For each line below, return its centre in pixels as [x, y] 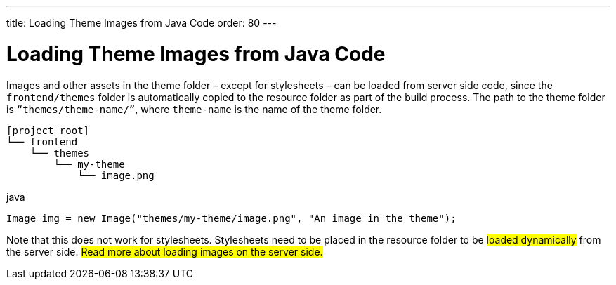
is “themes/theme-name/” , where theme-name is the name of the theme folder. [194, 109]
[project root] [48, 130]
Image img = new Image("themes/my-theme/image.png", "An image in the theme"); [231, 218]
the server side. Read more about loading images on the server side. [165, 251]
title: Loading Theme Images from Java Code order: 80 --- [142, 23]
